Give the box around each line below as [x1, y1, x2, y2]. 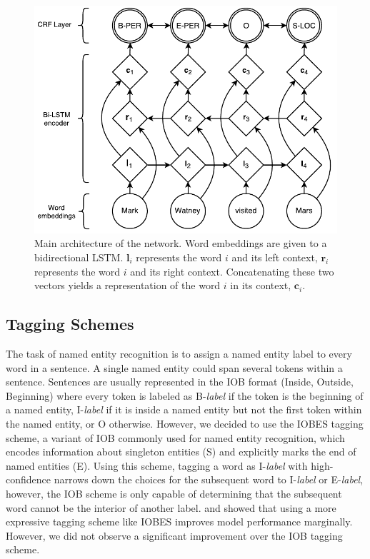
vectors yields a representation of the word [34, 278, 221, 293]
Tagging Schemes [6, 313, 134, 335]
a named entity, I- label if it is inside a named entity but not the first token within [6, 402, 362, 417]
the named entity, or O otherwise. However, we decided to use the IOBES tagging [6, 416, 364, 430]
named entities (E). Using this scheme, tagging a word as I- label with [6, 458, 308, 473]
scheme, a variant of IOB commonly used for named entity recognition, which [6, 430, 345, 445]
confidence [6, 472, 51, 487]
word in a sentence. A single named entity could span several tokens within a [6, 360, 343, 375]
